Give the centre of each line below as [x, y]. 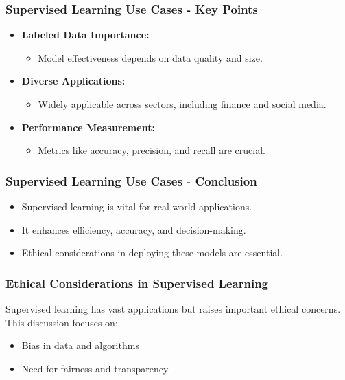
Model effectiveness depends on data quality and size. [150, 57]
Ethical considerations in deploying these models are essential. [152, 253]
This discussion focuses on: [62, 322]
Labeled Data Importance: [85, 35]
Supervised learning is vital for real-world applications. [137, 206]
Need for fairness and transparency [95, 368]
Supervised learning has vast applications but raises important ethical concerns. [173, 309]
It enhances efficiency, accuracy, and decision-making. [134, 229]
